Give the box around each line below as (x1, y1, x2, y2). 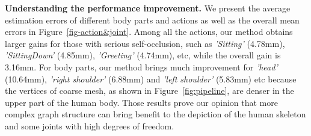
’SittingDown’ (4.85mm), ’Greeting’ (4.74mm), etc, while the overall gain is (5, 49, 281, 61)
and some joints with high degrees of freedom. (5, 119, 174, 132)
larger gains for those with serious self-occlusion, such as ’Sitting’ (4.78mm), (5, 37, 285, 49)
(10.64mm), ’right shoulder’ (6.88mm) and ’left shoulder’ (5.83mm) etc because (5, 72, 297, 85)
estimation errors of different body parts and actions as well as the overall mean (5, 13, 300, 26)
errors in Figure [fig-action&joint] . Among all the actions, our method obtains (5, 25, 293, 38)
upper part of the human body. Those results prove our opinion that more (5, 96, 278, 108)
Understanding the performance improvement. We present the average (5, 2, 291, 14)
